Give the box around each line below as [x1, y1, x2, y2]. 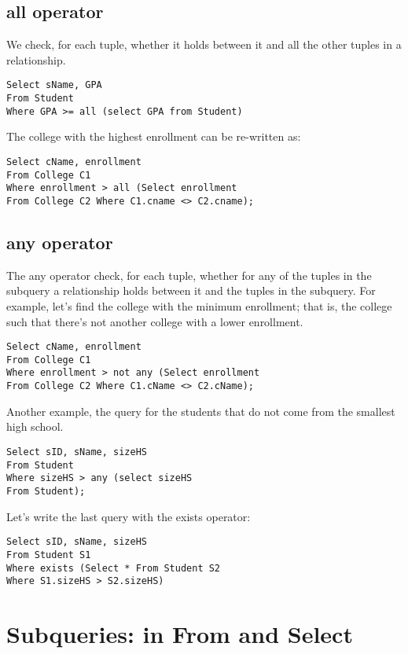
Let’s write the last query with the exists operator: [6, 508, 251, 524]
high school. [6, 418, 64, 435]
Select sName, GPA [6, 79, 102, 91]
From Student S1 [6, 549, 91, 560]
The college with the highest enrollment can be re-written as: [6, 128, 301, 145]
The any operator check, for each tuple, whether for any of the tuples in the [6, 266, 372, 283]
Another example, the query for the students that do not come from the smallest [6, 402, 395, 419]
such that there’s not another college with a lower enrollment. [6, 313, 303, 329]
